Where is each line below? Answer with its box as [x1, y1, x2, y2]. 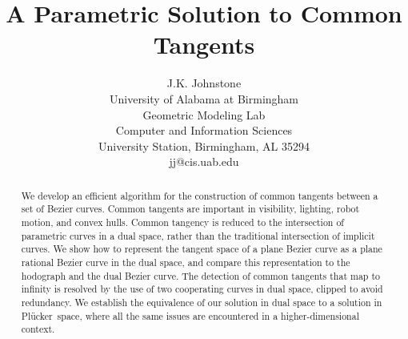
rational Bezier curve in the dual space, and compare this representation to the [21, 255, 350, 268]
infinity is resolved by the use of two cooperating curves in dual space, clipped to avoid [21, 282, 383, 296]
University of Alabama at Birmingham [109, 90, 299, 107]
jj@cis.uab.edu [169, 153, 239, 170]
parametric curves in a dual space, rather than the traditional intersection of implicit [21, 228, 375, 242]
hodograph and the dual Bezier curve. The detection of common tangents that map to [21, 268, 381, 282]
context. [21, 322, 55, 336]
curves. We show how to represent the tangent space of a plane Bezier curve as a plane [21, 242, 382, 256]
